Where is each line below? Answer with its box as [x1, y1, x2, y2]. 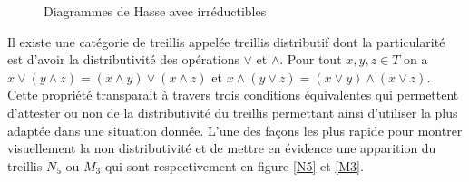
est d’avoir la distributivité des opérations [7, 50, 239, 69]
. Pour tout [279, 50, 342, 69]
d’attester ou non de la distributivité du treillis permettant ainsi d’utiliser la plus [7, 102, 458, 121]
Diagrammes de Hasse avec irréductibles [44, 2, 267, 20]
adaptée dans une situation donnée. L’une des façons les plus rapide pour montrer [7, 120, 463, 139]
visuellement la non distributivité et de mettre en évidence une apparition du [7, 139, 436, 158]
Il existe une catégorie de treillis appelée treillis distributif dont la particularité [7, 32, 445, 51]
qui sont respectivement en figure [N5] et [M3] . [104, 156, 364, 175]
